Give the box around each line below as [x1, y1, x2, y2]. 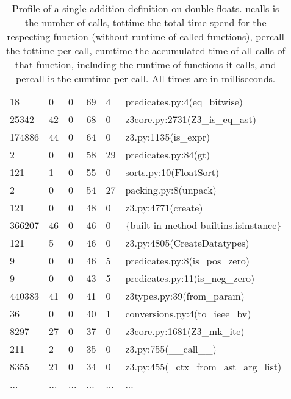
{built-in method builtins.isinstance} [125, 218, 282, 232]
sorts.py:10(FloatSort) [125, 165, 220, 179]
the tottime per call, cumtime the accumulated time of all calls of [5, 43, 286, 57]
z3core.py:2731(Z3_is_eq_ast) [125, 112, 256, 126]
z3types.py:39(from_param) [125, 289, 245, 303]
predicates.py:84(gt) [125, 147, 210, 161]
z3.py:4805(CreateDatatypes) [125, 236, 250, 250]
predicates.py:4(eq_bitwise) [125, 94, 243, 108]
